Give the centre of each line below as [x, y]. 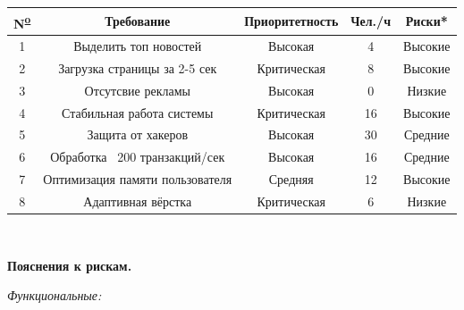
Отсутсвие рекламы [137, 90]
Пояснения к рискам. [70, 265]
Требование [138, 21]
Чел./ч [371, 21]
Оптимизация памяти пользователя [138, 179]
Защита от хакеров [138, 134]
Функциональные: [55, 295]
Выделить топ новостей [138, 46]
